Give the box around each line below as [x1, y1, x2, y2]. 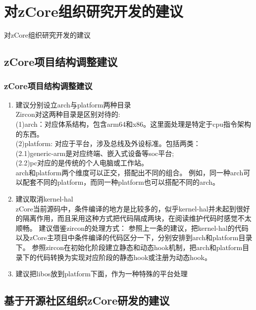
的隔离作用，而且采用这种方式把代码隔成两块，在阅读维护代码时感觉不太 [15, 213, 252, 223]
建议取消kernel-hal [15, 194, 73, 204]
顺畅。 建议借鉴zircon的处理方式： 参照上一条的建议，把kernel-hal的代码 [15, 222, 249, 233]
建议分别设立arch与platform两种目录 [15, 99, 131, 109]
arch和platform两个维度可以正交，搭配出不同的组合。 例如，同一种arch [15, 167, 244, 177]
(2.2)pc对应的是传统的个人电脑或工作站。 [15, 157, 148, 168]
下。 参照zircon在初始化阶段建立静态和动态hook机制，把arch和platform [15, 242, 243, 253]
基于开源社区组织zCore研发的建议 [4, 293, 170, 308]
